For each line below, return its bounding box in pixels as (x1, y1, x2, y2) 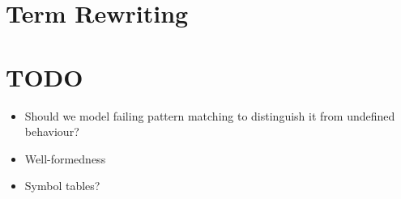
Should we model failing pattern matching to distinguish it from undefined (24, 107, 395, 124)
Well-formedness (24, 150, 106, 167)
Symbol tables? (24, 177, 100, 194)
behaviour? (24, 123, 79, 140)
